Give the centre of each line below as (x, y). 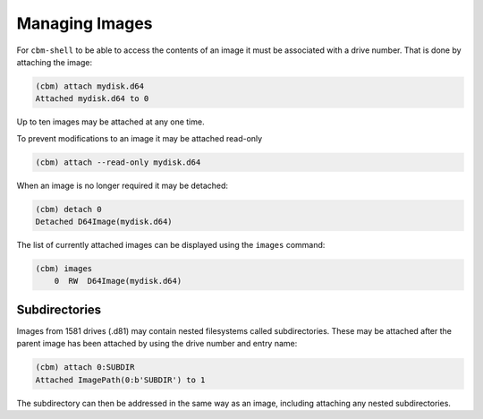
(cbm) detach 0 (68, 209)
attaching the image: (55, 62)
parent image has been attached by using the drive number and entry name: (157, 344)
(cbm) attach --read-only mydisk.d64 (118, 162)
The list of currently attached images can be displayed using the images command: (171, 245)
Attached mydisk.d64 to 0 (92, 99)
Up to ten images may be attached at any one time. (110, 122)
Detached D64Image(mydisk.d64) (104, 222)
